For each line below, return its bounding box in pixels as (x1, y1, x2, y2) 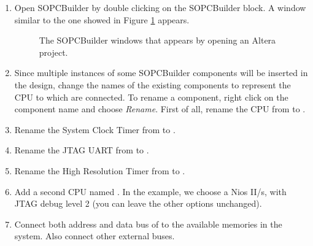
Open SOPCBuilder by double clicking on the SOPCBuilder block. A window (14, 1, 306, 13)
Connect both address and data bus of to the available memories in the (14, 217, 282, 230)
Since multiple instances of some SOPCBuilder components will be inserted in (14, 66, 308, 79)
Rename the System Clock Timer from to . (14, 123, 176, 136)
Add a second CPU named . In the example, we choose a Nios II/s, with (14, 185, 287, 198)
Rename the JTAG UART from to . (14, 144, 149, 156)
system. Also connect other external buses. (14, 229, 175, 242)
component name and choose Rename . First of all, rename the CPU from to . (14, 102, 306, 115)
